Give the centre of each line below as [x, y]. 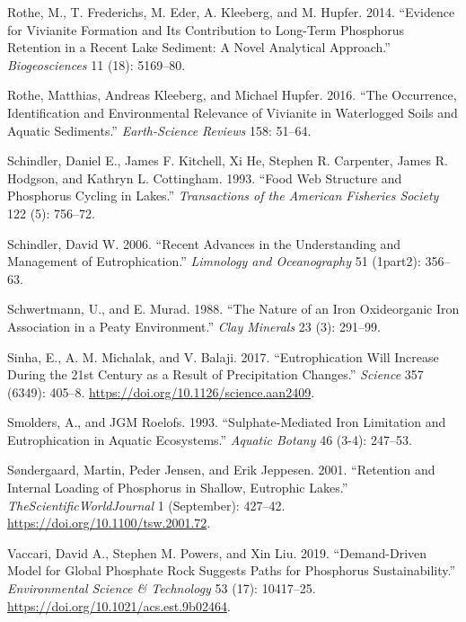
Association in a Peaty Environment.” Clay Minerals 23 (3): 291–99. [194, 326]
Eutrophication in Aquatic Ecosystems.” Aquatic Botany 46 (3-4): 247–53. [210, 439]
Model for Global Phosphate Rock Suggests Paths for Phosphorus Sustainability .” [232, 570]
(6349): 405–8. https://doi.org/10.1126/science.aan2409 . [161, 391]
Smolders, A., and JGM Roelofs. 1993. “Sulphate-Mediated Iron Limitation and [227, 422]
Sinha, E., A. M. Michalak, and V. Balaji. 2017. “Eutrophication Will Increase [223, 356]
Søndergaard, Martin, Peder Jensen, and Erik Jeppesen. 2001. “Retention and [221, 470]
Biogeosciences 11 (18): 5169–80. [97, 64]
